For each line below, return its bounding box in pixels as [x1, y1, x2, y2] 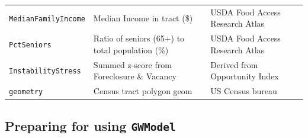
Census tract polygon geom [93, 85, 192, 97]
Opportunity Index [210, 70, 279, 82]
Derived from [210, 58, 258, 70]
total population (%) [93, 43, 169, 56]
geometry [9, 88, 43, 97]
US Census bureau [210, 85, 277, 97]
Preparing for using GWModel [5, 116, 176, 134]
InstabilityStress [9, 67, 81, 76]
